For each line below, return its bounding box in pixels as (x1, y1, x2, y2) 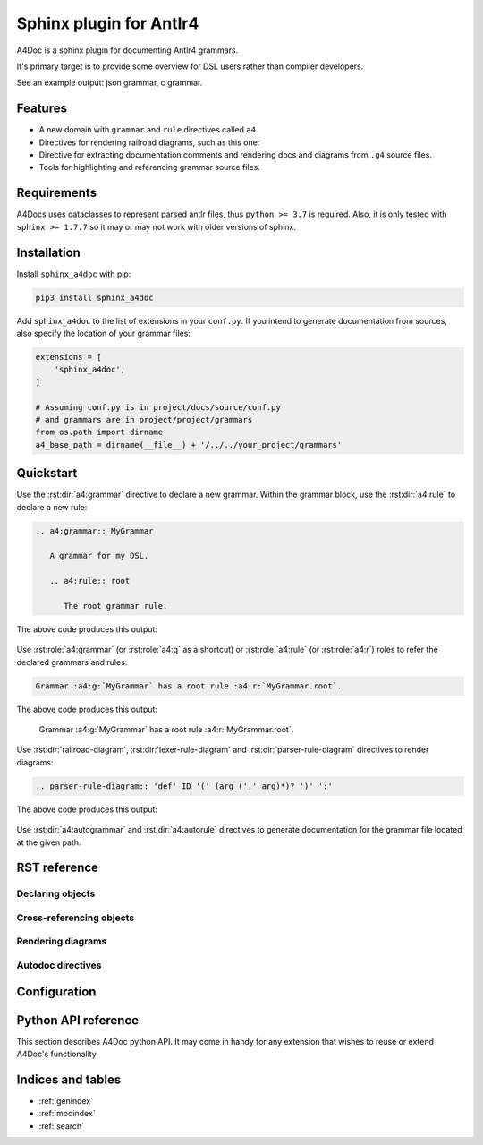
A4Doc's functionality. (16, 1048, 98, 1060)
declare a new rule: (16, 501, 88, 512)
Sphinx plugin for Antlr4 (16, 13, 199, 33)
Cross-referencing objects (16, 911, 135, 924)
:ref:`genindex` (38, 1096, 94, 1107)
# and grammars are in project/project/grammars (35, 414, 253, 424)
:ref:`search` (38, 1120, 85, 1132)
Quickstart (16, 466, 78, 481)
